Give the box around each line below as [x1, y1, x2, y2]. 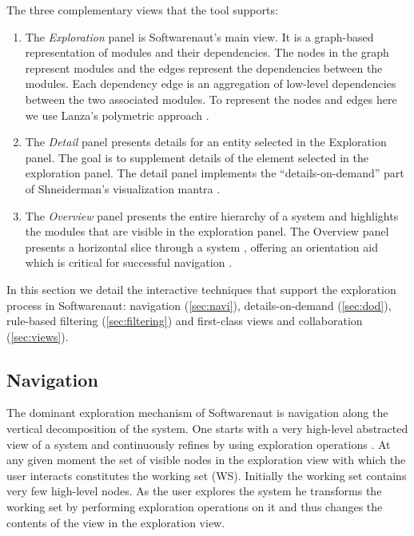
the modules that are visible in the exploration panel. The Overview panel [25, 223, 389, 240]
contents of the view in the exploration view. [6, 514, 225, 530]
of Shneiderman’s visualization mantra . [25, 180, 221, 197]
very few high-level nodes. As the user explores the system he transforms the [6, 482, 382, 499]
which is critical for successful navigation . [25, 254, 233, 271]
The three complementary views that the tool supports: [6, 2, 278, 18]
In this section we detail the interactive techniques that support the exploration [6, 280, 396, 297]
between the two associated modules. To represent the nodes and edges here [25, 90, 397, 107]
